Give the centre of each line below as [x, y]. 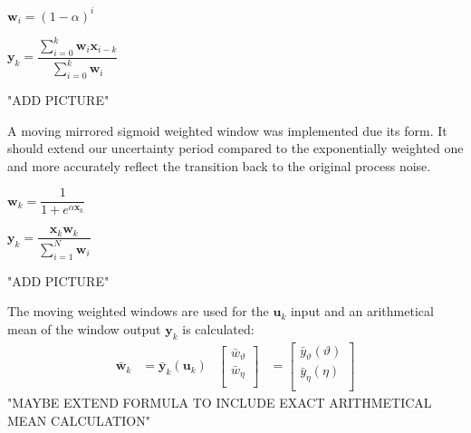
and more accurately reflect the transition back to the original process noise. [219, 165]
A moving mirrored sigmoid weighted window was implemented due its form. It [227, 130]
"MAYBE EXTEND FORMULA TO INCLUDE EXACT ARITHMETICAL [220, 403]
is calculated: [218, 328]
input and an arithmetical [362, 311]
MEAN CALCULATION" [79, 420]
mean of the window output [84, 328]
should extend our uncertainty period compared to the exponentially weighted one [235, 148]
